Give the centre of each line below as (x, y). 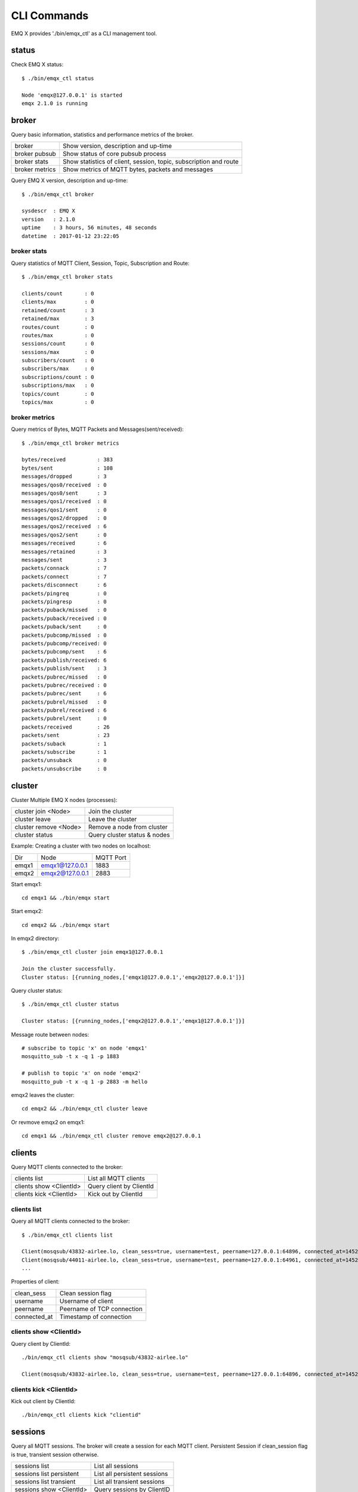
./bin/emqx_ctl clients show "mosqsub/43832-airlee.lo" (105, 1357)
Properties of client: (35, 1282)
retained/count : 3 (58, 310)
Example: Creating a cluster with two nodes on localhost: (81, 846)
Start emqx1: (26, 884)
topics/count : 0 (58, 394)
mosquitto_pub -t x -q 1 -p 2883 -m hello (85, 1081)
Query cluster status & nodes (129, 835)
